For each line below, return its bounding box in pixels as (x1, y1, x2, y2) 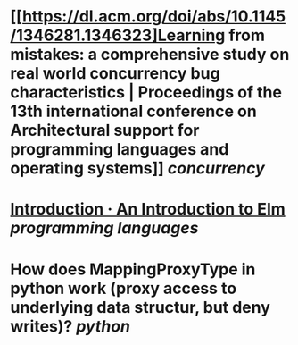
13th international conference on (10, 101, 257, 122)
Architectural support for (10, 121, 200, 140)
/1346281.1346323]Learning (10, 25, 226, 46)
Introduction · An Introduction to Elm (10, 199, 286, 220)
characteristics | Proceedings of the (10, 82, 282, 103)
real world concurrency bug (10, 63, 221, 84)
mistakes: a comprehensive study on (10, 45, 290, 64)
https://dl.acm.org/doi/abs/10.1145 (21, 6, 286, 27)
